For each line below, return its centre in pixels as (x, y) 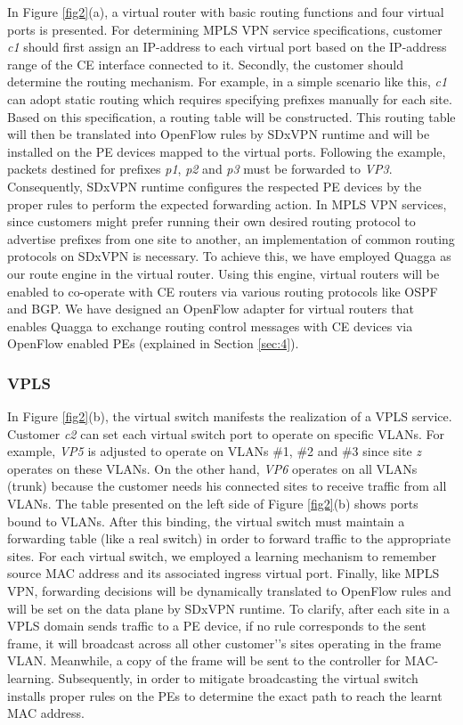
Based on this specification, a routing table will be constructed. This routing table (231, 116)
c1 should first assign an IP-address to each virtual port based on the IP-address (227, 47)
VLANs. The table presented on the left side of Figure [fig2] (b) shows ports (213, 504)
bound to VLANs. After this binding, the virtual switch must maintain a (206, 521)
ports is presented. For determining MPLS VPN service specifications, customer (225, 29)
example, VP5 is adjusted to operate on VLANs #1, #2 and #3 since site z (215, 451)
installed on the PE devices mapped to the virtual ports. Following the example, (227, 151)
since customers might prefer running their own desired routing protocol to (211, 221)
